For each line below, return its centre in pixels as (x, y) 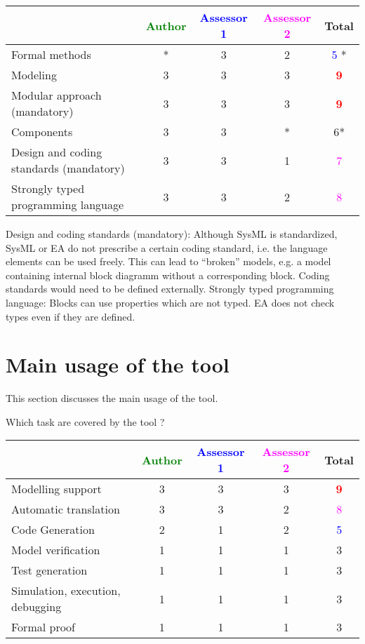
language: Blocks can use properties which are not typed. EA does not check (170, 302)
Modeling (34, 75)
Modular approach (57, 95)
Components (42, 132)
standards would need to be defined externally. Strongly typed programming (170, 289)
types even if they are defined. (71, 316)
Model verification (56, 550)
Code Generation (53, 530)
